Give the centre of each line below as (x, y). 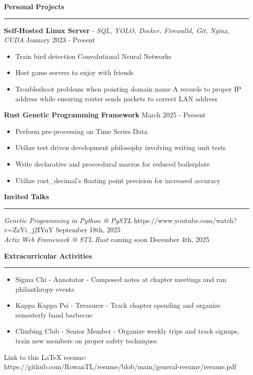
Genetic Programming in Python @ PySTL (68, 220)
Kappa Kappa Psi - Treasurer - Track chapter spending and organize (118, 305)
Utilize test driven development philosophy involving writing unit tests (120, 147)
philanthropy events (45, 289)
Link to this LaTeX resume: (45, 357)
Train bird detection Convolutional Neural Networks (93, 56)
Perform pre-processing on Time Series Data (81, 131)
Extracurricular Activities (48, 255)
